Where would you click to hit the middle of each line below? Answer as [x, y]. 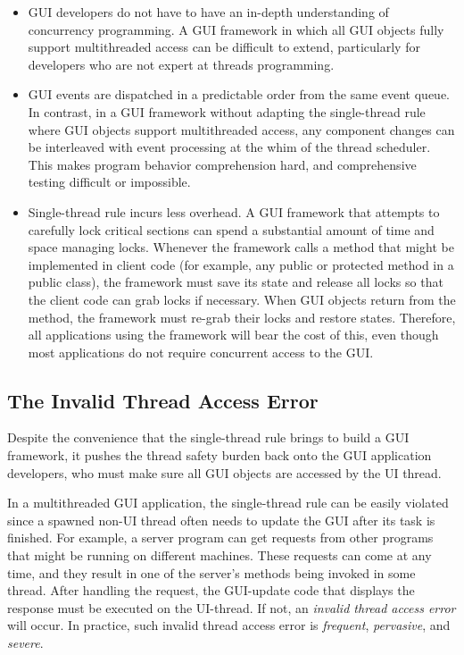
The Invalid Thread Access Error [163, 400]
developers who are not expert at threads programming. [181, 64]
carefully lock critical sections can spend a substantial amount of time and [231, 229]
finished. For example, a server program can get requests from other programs [220, 537]
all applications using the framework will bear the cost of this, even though [233, 335]
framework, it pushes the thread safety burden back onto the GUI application [220, 455]
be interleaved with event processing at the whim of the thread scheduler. [229, 147]
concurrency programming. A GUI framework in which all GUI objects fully [236, 29]
